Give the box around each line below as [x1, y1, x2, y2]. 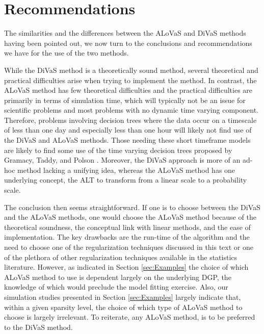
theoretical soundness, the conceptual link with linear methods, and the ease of [4, 221, 251, 232]
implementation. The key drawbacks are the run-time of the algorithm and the [4, 232, 250, 242]
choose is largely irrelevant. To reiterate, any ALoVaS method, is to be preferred [4, 312, 255, 322]
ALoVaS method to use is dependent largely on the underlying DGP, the [4, 271, 231, 282]
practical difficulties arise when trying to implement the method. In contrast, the [4, 74, 257, 85]
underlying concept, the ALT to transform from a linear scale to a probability [4, 174, 247, 185]
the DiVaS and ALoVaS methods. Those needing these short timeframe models [4, 135, 251, 145]
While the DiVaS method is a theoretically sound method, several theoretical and [4, 64, 258, 75]
